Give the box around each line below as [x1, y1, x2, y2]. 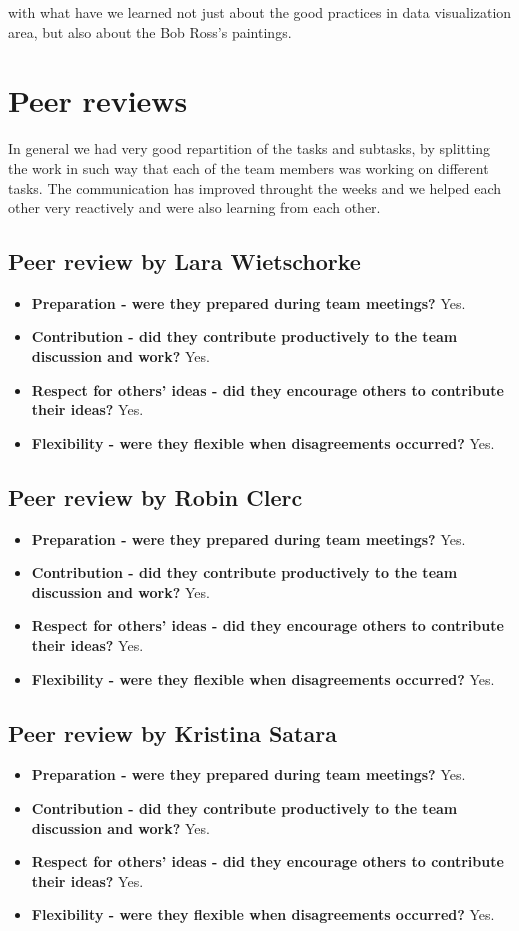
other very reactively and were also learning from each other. [8, 197, 381, 218]
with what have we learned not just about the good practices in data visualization [8, 2, 512, 22]
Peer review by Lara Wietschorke [8, 246, 361, 277]
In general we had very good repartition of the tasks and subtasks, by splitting [8, 138, 491, 159]
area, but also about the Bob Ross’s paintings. [8, 21, 292, 42]
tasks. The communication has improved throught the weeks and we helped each [8, 177, 502, 198]
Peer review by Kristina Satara [8, 717, 337, 748]
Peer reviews [8, 80, 188, 121]
